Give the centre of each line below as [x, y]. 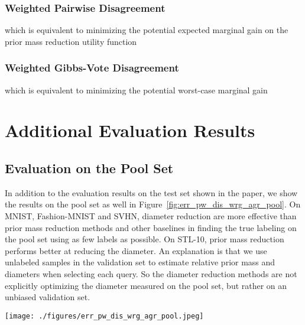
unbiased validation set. [48, 297]
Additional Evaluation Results [130, 130]
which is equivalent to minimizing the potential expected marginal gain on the [147, 30]
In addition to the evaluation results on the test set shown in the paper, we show [151, 192]
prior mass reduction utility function [71, 41]
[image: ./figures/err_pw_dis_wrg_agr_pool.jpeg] [104, 316]
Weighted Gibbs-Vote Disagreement [92, 68]
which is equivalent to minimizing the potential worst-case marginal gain [136, 90]
